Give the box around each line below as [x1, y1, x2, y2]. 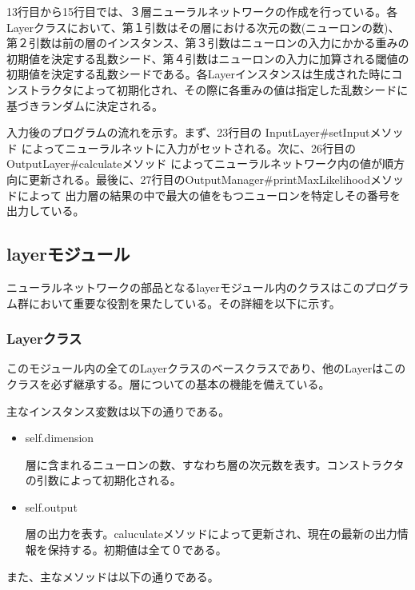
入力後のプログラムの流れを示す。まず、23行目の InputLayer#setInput [6, 124, 370, 141]
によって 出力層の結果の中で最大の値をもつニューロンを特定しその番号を [17, 186, 401, 203]
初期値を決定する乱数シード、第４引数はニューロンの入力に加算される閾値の [6, 50, 409, 66]
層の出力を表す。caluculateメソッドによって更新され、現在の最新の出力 [25, 525, 397, 542]
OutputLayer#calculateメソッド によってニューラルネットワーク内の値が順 [6, 155, 394, 172]
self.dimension [25, 429, 94, 446]
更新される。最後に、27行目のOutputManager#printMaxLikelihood [28, 170, 370, 187]
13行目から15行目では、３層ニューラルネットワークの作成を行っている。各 [6, 3, 398, 19]
